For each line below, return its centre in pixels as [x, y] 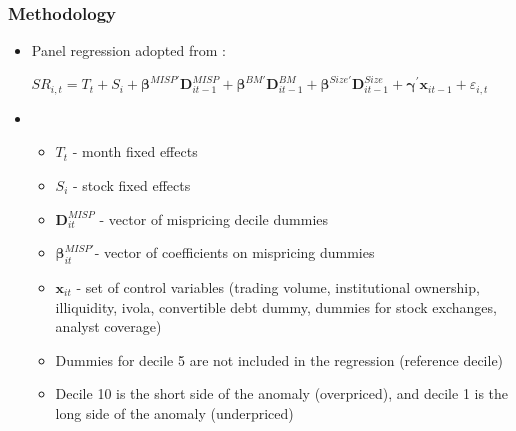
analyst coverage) [108, 326]
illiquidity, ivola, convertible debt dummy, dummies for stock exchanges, [276, 306]
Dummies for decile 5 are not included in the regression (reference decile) [279, 359]
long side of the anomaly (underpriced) [174, 412]
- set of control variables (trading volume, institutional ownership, [278, 286]
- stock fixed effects [132, 184]
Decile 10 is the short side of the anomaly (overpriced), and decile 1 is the [282, 393]
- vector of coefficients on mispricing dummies [234, 252]
